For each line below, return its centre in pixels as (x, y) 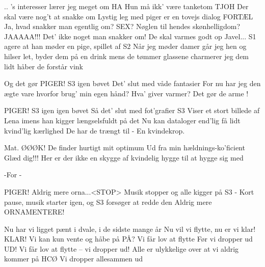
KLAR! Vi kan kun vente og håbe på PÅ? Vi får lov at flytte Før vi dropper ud (128, 239)
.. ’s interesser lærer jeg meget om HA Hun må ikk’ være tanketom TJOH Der (126, 6)
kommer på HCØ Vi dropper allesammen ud (74, 259)
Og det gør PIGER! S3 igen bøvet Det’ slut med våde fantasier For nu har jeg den (132, 83)
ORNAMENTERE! (34, 212)
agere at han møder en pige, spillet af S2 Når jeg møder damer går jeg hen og (125, 46)
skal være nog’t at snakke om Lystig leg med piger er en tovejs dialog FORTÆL (129, 16)
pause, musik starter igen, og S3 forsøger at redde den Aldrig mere (108, 202)
